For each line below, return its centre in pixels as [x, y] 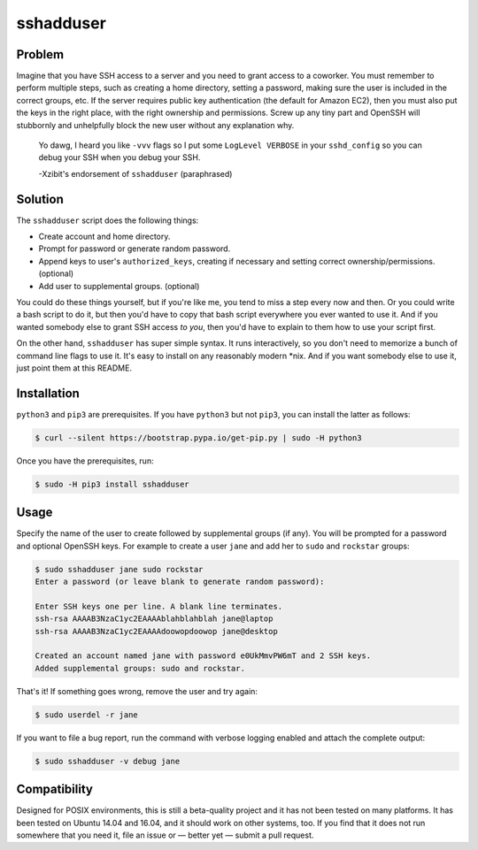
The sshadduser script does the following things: [108, 220]
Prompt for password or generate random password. [135, 249]
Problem [40, 54]
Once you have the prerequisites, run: [85, 461]
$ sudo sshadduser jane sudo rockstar [119, 569]
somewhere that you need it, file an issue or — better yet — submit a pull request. [165, 835]
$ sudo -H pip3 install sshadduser [112, 484]
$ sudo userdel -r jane [87, 715]
